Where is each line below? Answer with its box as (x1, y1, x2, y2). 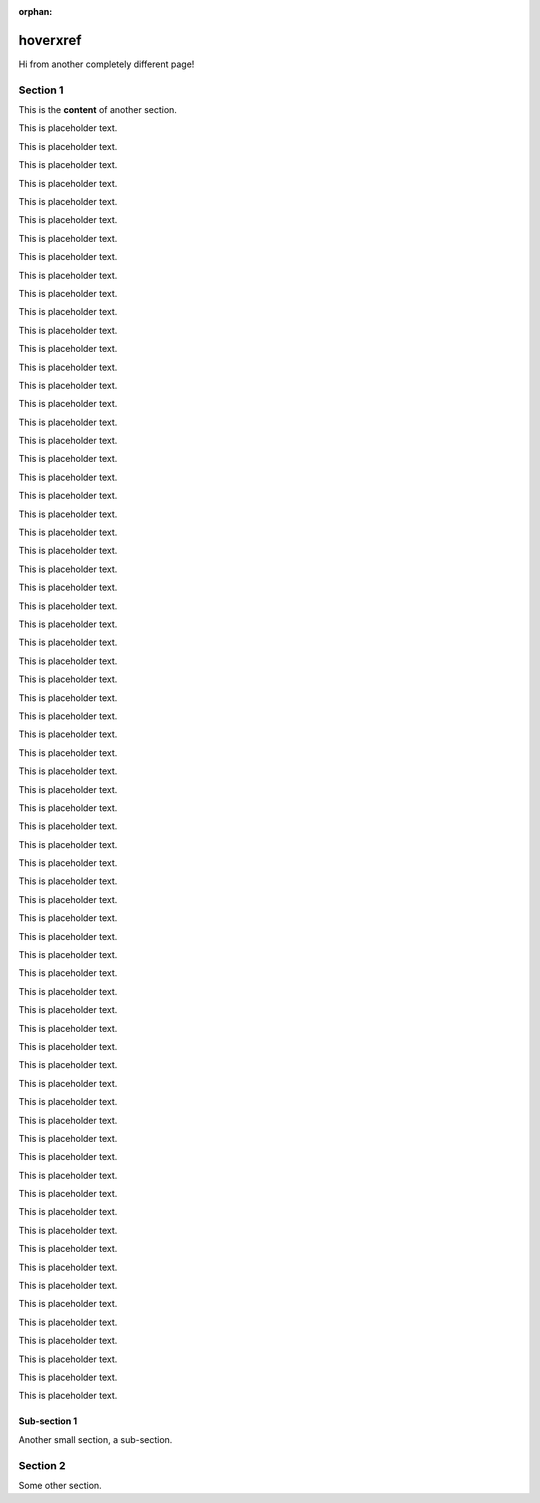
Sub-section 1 (18, 1415, 78, 1427)
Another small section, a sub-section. (18, 1433, 173, 1445)
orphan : (18, 6, 53, 17)
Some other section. (18, 1479, 102, 1491)
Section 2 (18, 1458, 66, 1472)
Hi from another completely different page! (18, 58, 195, 70)
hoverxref (18, 31, 82, 49)
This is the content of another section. (18, 104, 177, 116)
